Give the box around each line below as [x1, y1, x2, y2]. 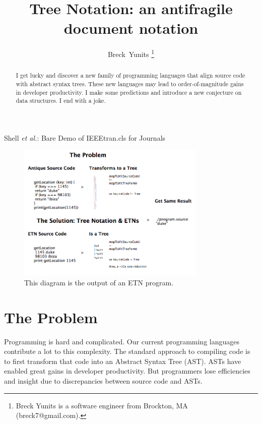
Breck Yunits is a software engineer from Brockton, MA [16, 400, 188, 410]
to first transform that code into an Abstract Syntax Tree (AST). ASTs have [4, 355, 241, 366]
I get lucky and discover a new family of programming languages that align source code [16, 71, 245, 80]
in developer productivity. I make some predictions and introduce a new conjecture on [16, 88, 242, 96]
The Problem [4, 307, 98, 327]
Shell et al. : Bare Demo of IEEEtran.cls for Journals [4, 132, 166, 143]
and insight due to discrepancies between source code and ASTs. [4, 375, 203, 386]
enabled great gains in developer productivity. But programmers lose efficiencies [4, 366, 250, 376]
